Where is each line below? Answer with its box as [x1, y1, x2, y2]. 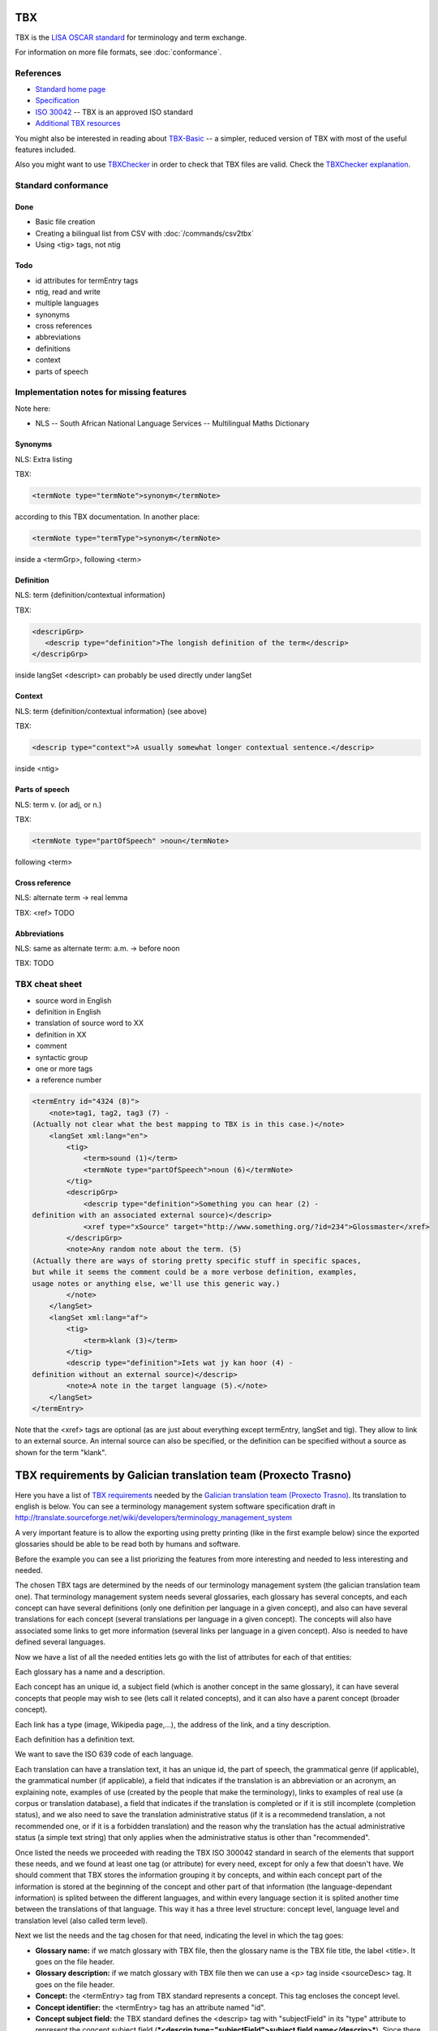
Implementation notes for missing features [15, 387, 187, 398]
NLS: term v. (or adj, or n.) [15, 799, 102, 809]
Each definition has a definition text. [15, 1734, 135, 1744]
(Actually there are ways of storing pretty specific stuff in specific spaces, [32, 1256, 362, 1265]
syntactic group [35, 1052, 88, 1062]
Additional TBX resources [35, 119, 121, 128]
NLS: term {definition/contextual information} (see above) [15, 706, 208, 716]
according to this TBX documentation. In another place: [15, 512, 200, 522]
